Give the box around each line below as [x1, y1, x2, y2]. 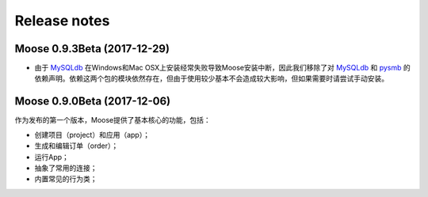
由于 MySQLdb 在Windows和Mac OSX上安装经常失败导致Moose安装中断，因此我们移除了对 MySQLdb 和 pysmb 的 [34, 63, 411, 73]
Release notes [14, 12, 110, 29]
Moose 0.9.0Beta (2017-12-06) [14, 95, 171, 108]
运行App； [34, 152, 69, 161]
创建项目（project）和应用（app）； [34, 130, 151, 139]
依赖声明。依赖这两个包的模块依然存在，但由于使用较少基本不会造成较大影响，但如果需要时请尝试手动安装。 [34, 74, 388, 83]
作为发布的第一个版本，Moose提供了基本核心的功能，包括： [14, 116, 211, 125]
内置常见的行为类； [34, 174, 97, 184]
